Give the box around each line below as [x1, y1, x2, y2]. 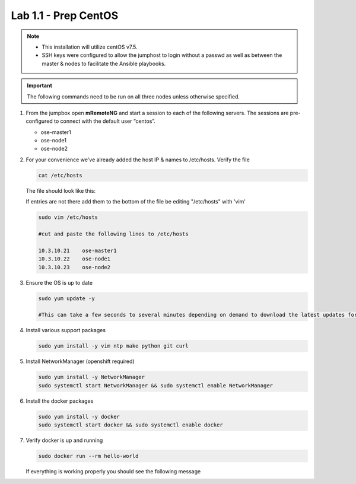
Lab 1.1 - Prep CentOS [11, 9, 119, 22]
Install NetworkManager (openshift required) [26, 358, 135, 365]
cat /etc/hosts [38, 172, 82, 179]
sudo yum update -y [38, 295, 95, 302]
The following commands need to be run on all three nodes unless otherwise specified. [27, 93, 240, 100]
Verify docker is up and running [26, 437, 103, 444]
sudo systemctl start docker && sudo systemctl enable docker [38, 421, 223, 428]
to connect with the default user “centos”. [53, 117, 155, 125]
